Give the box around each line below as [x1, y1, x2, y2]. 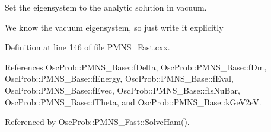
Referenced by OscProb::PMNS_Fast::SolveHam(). [5, 115, 190, 128]
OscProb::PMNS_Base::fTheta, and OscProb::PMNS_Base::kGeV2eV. [5, 95, 262, 108]
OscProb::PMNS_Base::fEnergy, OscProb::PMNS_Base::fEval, [5, 72, 234, 85]
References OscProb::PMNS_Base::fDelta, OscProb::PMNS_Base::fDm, [5, 60, 267, 73]
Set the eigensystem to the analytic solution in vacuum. [5, 1, 207, 13]
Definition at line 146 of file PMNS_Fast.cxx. [5, 41, 170, 53]
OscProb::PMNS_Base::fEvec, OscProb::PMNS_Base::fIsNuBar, [5, 83, 240, 96]
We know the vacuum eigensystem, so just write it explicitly [5, 21, 224, 33]
